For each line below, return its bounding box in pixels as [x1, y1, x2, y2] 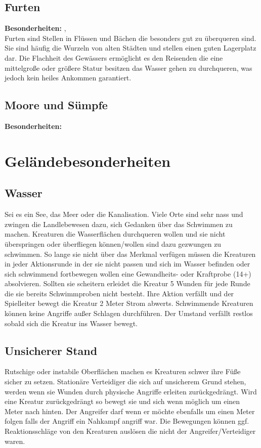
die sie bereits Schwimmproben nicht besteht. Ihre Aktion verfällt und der [5, 288, 234, 298]
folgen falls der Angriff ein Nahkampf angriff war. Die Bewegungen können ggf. [5, 416, 249, 426]
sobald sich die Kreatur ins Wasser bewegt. [5, 318, 138, 328]
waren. [5, 435, 25, 446]
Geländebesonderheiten [5, 150, 171, 171]
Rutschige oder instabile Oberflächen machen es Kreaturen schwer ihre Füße [5, 366, 241, 377]
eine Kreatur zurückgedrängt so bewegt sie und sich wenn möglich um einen [5, 396, 240, 407]
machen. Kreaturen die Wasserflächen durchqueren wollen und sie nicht [5, 229, 226, 239]
